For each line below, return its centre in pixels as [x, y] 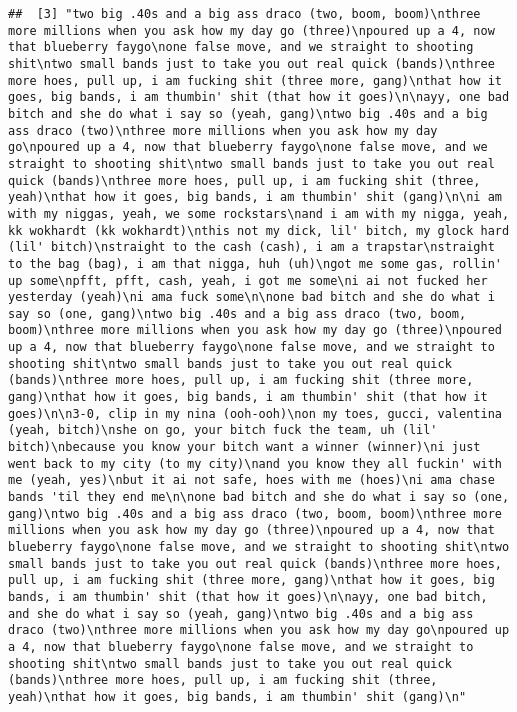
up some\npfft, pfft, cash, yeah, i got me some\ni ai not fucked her [248, 280]
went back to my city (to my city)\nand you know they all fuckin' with [255, 463]
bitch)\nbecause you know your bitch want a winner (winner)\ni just [244, 447]
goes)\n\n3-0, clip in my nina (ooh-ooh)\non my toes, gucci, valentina [255, 413]
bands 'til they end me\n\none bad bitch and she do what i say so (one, [259, 497]
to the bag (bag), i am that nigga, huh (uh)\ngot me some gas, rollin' [255, 263]
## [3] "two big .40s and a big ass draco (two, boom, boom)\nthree [244, 14]
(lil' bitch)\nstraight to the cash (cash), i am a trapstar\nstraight [251, 247]
